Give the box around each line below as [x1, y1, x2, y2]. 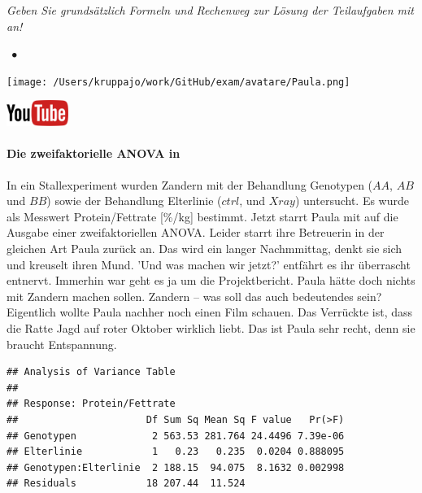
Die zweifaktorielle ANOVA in [7, 145, 181, 162]
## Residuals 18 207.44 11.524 [7, 478, 246, 490]
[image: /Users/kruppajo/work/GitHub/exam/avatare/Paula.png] [7, 76, 350, 88]
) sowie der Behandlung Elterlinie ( [46, 192, 222, 209]
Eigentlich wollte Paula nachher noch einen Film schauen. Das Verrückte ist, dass [7, 303, 413, 321]
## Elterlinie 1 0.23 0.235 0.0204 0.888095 [7, 446, 345, 458]
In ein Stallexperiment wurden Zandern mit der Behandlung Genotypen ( [7, 176, 373, 193]
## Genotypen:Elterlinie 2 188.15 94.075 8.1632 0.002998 [7, 461, 345, 473]
